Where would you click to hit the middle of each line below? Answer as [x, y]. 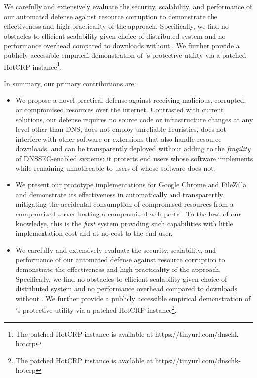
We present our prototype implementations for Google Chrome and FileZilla [131, 185]
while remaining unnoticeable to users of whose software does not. [115, 168]
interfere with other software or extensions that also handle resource [119, 138]
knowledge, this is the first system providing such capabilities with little [124, 223]
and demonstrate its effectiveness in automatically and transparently [119, 194]
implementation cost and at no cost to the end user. [94, 233]
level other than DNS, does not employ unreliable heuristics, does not [121, 129]
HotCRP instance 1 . [33, 66]
